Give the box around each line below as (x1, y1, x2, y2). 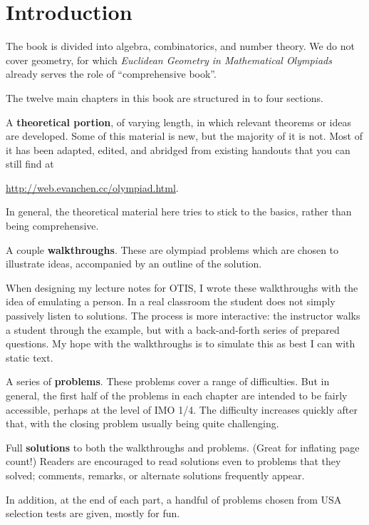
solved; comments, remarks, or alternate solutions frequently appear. (6, 467, 305, 482)
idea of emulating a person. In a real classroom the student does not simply (6, 294, 336, 309)
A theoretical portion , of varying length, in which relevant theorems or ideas (6, 114, 352, 129)
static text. (6, 350, 53, 365)
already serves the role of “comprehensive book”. (6, 66, 217, 81)
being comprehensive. (6, 218, 99, 233)
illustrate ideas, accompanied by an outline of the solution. (6, 256, 262, 271)
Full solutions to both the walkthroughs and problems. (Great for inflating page (6, 439, 360, 454)
